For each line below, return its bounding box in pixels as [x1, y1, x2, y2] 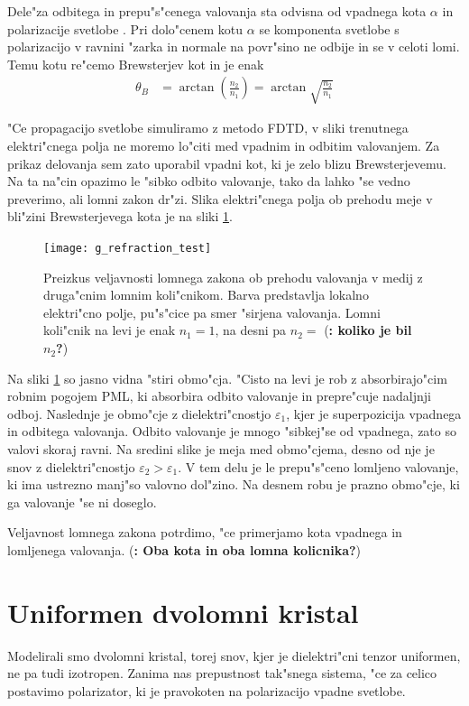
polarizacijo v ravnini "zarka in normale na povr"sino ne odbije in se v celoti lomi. [7, 37, 460, 56]
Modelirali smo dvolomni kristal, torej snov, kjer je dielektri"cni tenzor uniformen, [7, 646, 461, 664]
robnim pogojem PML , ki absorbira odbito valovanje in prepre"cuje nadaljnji [7, 386, 431, 405]
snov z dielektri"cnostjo [7, 457, 135, 476]
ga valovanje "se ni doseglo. [7, 492, 157, 511]
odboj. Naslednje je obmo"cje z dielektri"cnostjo [7, 404, 271, 423]
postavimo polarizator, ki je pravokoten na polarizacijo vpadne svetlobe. [7, 681, 406, 700]
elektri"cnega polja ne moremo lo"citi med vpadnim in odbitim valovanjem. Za [7, 136, 440, 155]
